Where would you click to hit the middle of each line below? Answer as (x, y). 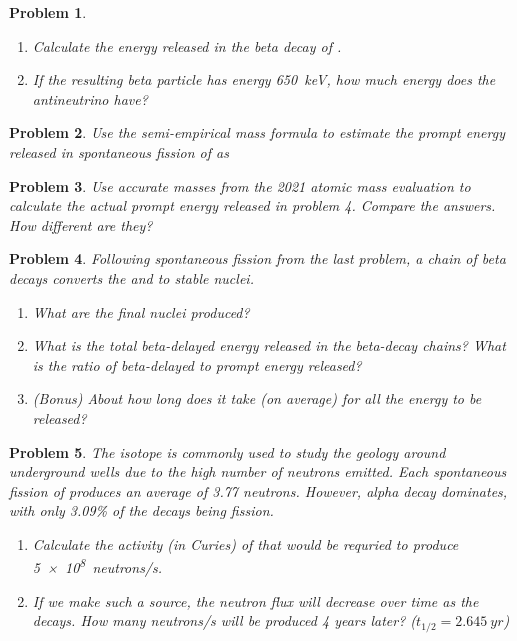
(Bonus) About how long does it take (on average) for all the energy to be (257, 398)
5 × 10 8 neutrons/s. (97, 566)
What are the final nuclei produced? (141, 311)
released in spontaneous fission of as (119, 151)
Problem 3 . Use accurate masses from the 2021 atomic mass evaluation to (240, 185)
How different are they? (81, 224)
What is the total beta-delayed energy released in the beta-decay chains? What (269, 345)
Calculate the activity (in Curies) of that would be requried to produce (245, 543)
